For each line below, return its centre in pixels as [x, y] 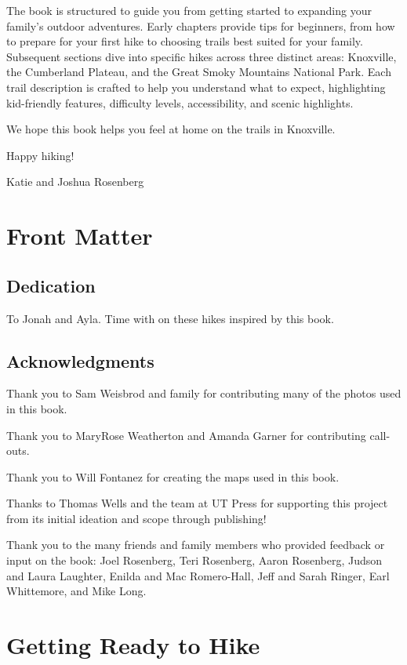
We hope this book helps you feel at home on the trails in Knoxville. [171, 129]
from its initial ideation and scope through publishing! [136, 518]
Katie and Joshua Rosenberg [75, 182]
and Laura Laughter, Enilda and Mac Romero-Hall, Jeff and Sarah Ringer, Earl [198, 575]
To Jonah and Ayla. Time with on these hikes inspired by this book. [170, 318]
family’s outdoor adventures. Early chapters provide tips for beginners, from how [201, 25]
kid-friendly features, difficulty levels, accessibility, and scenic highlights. [180, 102]
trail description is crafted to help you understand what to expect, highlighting [196, 87]
